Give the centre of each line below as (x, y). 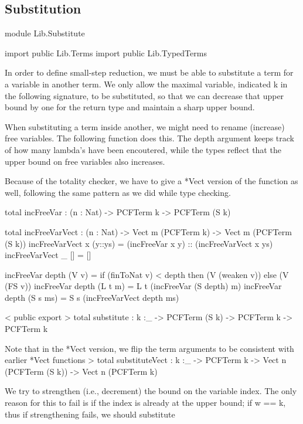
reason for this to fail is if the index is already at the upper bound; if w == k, (145, 403)
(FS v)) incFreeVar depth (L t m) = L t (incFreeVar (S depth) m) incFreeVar (143, 286)
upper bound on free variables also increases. (85, 161)
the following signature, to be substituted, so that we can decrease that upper (144, 95)
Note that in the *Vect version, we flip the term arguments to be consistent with (149, 348)
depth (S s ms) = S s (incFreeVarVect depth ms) (92, 297)
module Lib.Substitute (45, 33)
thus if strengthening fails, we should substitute (90, 414)
